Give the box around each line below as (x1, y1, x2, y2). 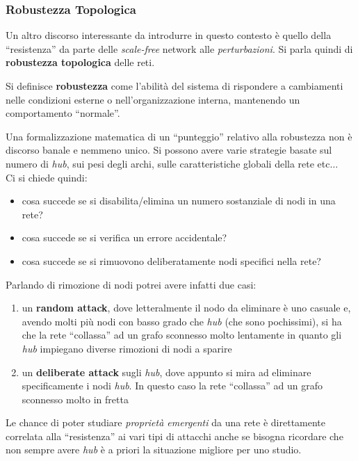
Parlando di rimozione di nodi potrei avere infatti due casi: (6, 277, 257, 291)
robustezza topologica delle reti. (6, 55, 155, 70)
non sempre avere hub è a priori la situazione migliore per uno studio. (6, 442, 302, 457)
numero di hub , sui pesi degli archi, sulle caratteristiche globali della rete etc (6, 156, 330, 170)
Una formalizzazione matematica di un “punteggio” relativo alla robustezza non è (6, 129, 352, 143)
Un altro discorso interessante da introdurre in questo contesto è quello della (6, 28, 332, 42)
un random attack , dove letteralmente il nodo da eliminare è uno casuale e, (22, 300, 351, 315)
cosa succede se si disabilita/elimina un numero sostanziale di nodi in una (22, 193, 336, 208)
